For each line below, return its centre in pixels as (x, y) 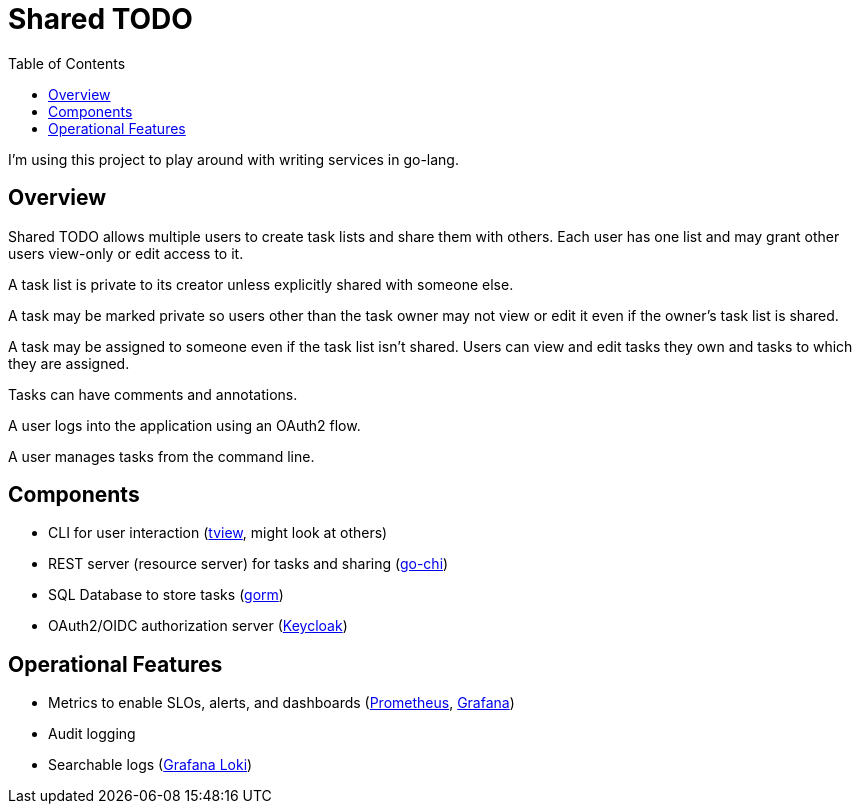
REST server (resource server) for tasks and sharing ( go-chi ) (248, 564)
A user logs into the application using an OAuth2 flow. (184, 425)
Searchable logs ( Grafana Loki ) (150, 765)
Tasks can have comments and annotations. (153, 394)
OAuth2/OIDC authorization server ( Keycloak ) (198, 626)
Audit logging (92, 734)
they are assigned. (69, 363)
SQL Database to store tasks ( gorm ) (166, 595)
